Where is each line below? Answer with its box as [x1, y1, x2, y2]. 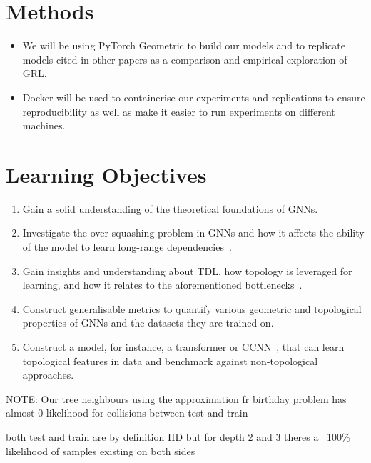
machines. [22, 118, 66, 133]
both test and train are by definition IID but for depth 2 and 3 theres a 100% [6, 429, 350, 444]
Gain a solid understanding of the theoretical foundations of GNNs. [22, 201, 318, 216]
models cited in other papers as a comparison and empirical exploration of [22, 51, 347, 66]
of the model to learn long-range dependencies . [22, 239, 232, 254]
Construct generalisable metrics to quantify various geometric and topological [22, 301, 362, 316]
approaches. [22, 367, 74, 382]
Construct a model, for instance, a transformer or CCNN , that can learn [22, 339, 345, 354]
